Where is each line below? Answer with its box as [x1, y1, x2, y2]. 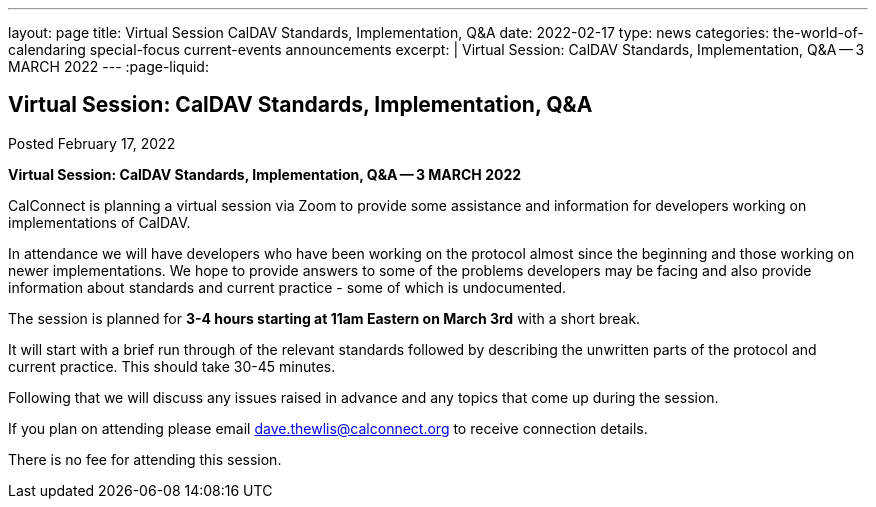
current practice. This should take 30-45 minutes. [8, 357, 336, 375]
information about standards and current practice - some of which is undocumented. [8, 278, 567, 296]
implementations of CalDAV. [8, 213, 191, 231]
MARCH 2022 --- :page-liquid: [8, 58, 209, 75]
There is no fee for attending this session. [8, 450, 282, 468]
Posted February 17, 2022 [8, 134, 176, 152]
